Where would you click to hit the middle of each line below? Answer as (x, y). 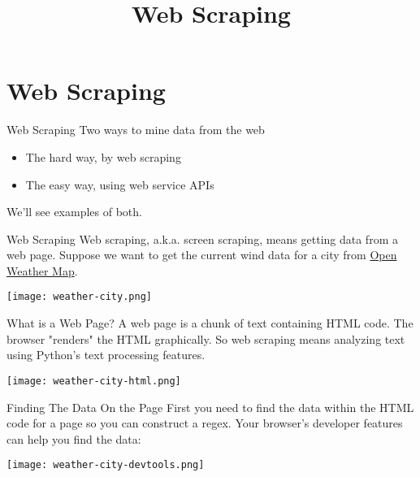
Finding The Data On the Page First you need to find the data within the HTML (210, 407)
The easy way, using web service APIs (120, 184)
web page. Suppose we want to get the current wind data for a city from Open (202, 255)
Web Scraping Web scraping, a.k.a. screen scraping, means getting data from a (202, 238)
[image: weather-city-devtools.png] (106, 465)
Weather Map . (42, 270)
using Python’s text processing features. (106, 355)
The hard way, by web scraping (103, 156)
